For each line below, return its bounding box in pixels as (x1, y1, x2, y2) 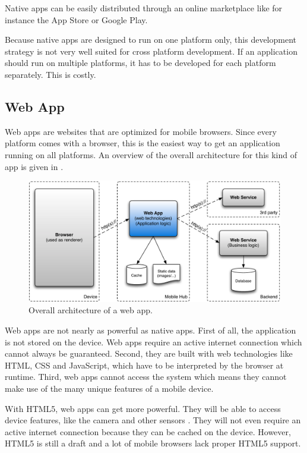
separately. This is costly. (5, 68, 96, 80)
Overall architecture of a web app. (29, 304, 153, 316)
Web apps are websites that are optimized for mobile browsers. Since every (5, 125, 277, 137)
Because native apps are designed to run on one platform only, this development (5, 33, 297, 46)
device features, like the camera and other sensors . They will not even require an (5, 414, 301, 426)
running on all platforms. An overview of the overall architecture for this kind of (5, 148, 297, 161)
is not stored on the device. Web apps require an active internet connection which (5, 335, 302, 348)
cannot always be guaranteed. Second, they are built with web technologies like (5, 347, 293, 360)
